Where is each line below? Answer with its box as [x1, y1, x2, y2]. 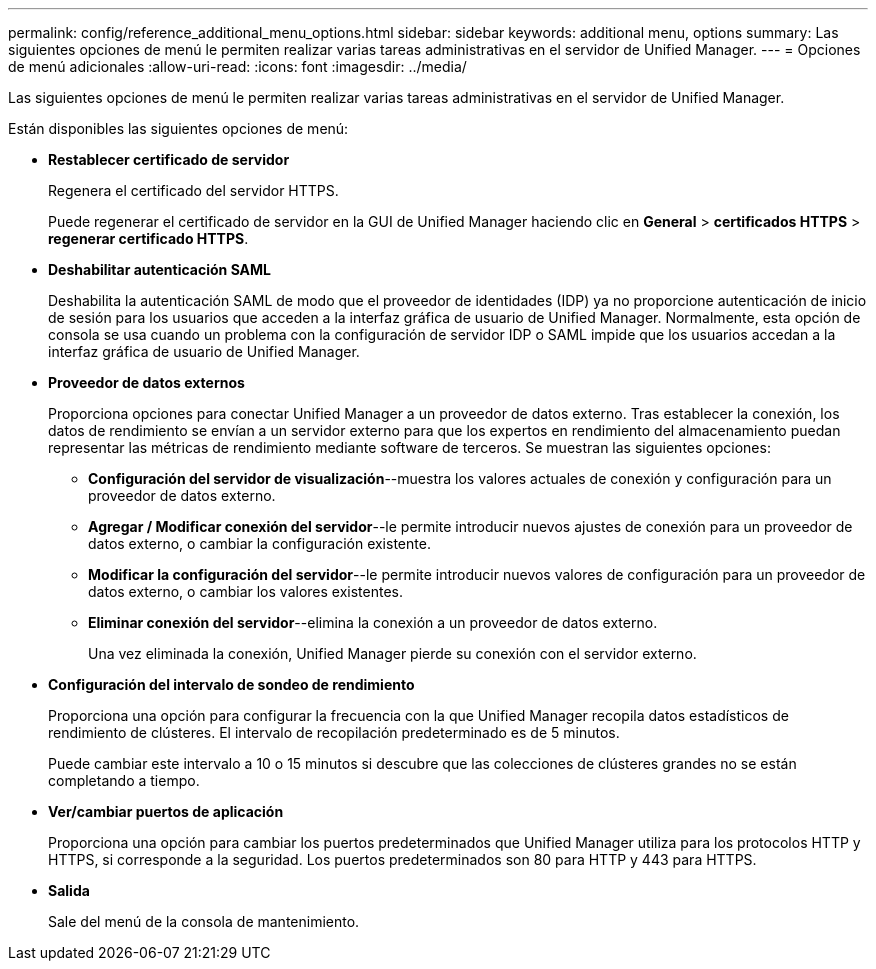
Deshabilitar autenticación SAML [48, 261, 272, 278]
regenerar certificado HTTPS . [48, 230, 249, 247]
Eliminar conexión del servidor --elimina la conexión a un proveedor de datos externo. [88, 614, 658, 631]
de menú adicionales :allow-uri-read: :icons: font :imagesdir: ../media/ [8, 58, 467, 75]
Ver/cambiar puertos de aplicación [48, 803, 284, 820]
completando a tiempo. [48, 772, 200, 789]
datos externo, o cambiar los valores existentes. [88, 583, 403, 600]
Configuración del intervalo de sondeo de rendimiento [48, 676, 415, 693]
